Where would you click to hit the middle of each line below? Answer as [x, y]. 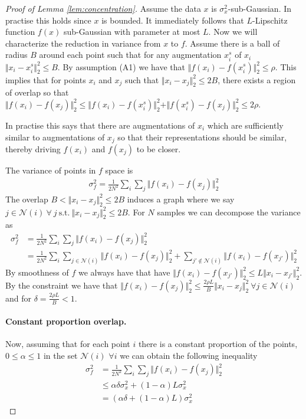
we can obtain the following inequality [189, 356]
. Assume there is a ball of [232, 43]
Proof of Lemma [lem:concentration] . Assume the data [103, 8]
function [20, 32]
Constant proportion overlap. [66, 321]
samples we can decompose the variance [229, 212]
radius [17, 55]
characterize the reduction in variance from [83, 43]
